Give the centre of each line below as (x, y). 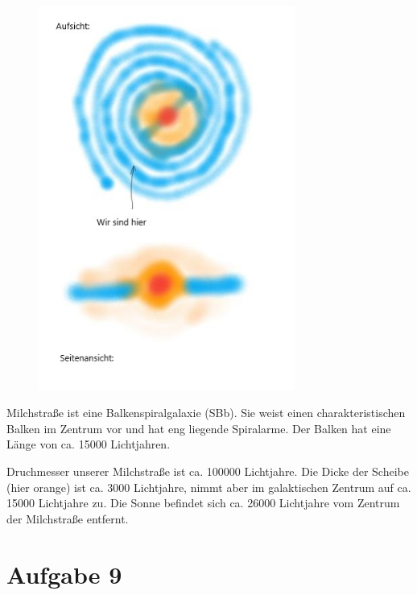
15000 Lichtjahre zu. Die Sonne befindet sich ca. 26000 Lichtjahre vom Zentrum (203, 503)
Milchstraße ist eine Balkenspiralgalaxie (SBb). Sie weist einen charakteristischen (206, 413)
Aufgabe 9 (64, 574)
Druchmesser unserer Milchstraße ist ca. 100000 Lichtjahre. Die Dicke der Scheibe (208, 471)
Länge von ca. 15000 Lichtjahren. (89, 444)
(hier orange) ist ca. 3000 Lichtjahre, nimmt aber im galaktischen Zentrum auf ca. (209, 487)
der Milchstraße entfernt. (68, 518)
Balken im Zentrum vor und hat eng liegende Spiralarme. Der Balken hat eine (199, 428)
